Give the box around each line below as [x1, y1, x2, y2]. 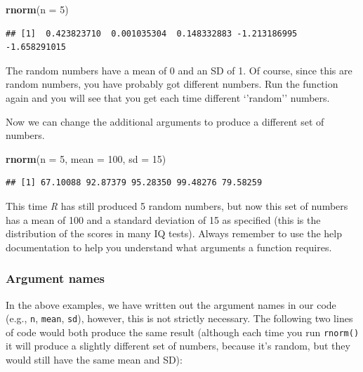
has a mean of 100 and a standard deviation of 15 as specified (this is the [6, 212, 321, 227]
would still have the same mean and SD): [6, 352, 183, 367]
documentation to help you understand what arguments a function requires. [6, 239, 332, 254]
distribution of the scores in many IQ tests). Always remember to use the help [6, 226, 342, 241]
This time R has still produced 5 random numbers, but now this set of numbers [6, 198, 348, 213]
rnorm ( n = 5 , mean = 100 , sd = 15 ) [6, 151, 166, 166]
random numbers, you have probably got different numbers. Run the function [6, 77, 338, 91]
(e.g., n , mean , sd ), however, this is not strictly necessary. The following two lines [6, 311, 353, 326]
